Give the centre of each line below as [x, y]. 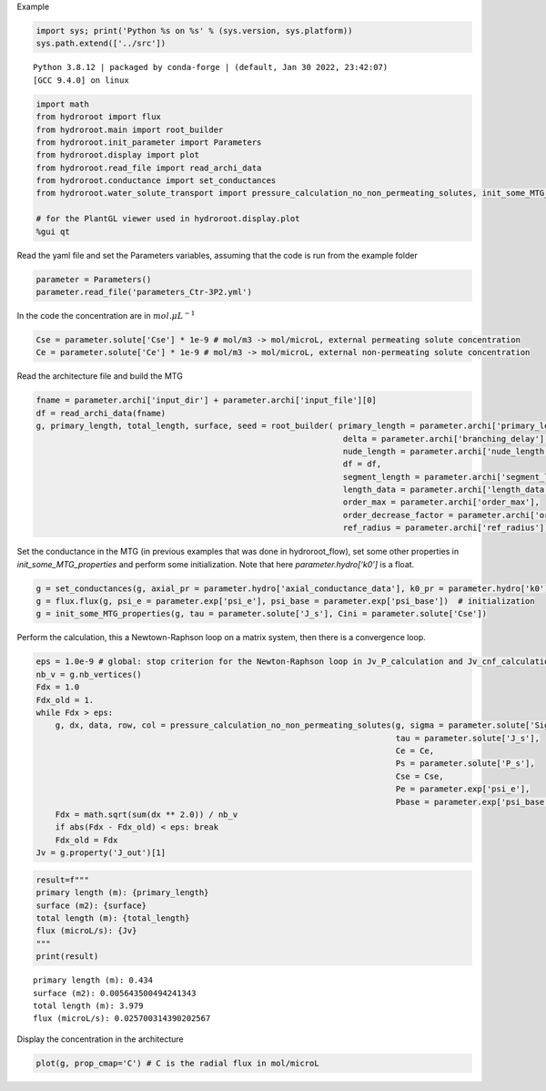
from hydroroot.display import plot [118, 155]
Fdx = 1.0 [58, 687]
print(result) [67, 957]
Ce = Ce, [415, 751]
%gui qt [53, 231]
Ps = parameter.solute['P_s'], [465, 764]
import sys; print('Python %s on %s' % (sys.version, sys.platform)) [194, 31]
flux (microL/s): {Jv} [86, 931]
